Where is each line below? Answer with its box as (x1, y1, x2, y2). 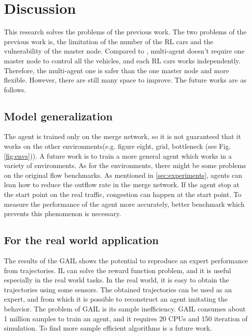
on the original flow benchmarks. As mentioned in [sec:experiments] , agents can (4, 169, 242, 180)
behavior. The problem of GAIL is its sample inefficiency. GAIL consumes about (4, 304, 246, 313)
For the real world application (4, 232, 159, 248)
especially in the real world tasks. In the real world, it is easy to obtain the (4, 275, 229, 285)
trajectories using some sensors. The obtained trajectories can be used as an (4, 284, 232, 294)
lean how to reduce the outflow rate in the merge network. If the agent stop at (4, 179, 240, 190)
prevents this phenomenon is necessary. (4, 208, 121, 219)
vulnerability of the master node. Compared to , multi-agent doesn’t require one (4, 46, 245, 56)
